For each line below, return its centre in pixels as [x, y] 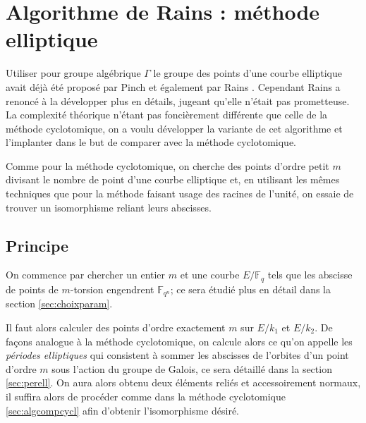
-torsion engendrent [112, 289]
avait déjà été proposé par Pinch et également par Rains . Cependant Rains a [173, 86]
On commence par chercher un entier [86, 275]
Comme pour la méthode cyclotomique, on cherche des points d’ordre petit [167, 165]
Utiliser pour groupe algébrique [73, 73]
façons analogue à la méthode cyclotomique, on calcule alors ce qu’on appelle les [179, 341]
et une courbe [210, 275]
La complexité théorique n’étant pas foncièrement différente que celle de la [167, 115]
